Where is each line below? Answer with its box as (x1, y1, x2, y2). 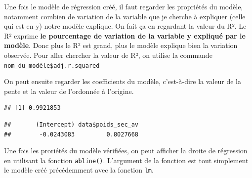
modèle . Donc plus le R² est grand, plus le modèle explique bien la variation (4, 40, 238, 50)
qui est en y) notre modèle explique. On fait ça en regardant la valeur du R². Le (4, 21, 247, 31)
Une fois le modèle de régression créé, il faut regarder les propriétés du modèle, (4, 1, 243, 11)
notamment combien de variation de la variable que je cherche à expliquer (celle (4, 11, 246, 21)
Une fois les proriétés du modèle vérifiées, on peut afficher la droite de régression (4, 145, 248, 156)
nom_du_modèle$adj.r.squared (4, 62, 100, 69)
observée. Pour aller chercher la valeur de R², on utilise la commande (4, 49, 212, 60)
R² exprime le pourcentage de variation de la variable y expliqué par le (4, 30, 246, 41)
